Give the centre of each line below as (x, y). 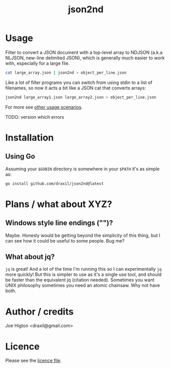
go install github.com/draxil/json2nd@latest (54, 183)
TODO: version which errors (35, 117)
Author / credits (40, 311)
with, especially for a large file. (38, 63)
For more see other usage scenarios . (44, 107)
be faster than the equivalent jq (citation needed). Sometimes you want (80, 280)
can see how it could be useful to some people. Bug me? (65, 241)
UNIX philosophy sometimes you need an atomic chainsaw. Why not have (83, 286)
